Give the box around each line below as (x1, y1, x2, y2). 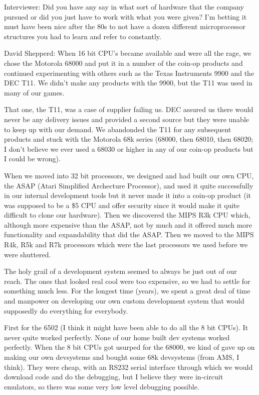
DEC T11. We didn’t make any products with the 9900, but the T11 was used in (4, 77, 252, 88)
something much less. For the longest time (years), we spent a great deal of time (4, 285, 250, 296)
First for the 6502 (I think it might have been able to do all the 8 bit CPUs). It (4, 322, 248, 333)
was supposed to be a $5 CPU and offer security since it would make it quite (4, 200, 239, 210)
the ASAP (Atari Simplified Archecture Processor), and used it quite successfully (4, 180, 253, 190)
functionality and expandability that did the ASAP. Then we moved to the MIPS (4, 229, 254, 240)
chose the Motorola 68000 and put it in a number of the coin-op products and (4, 57, 243, 68)
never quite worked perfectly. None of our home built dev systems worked (4, 332, 230, 342)
